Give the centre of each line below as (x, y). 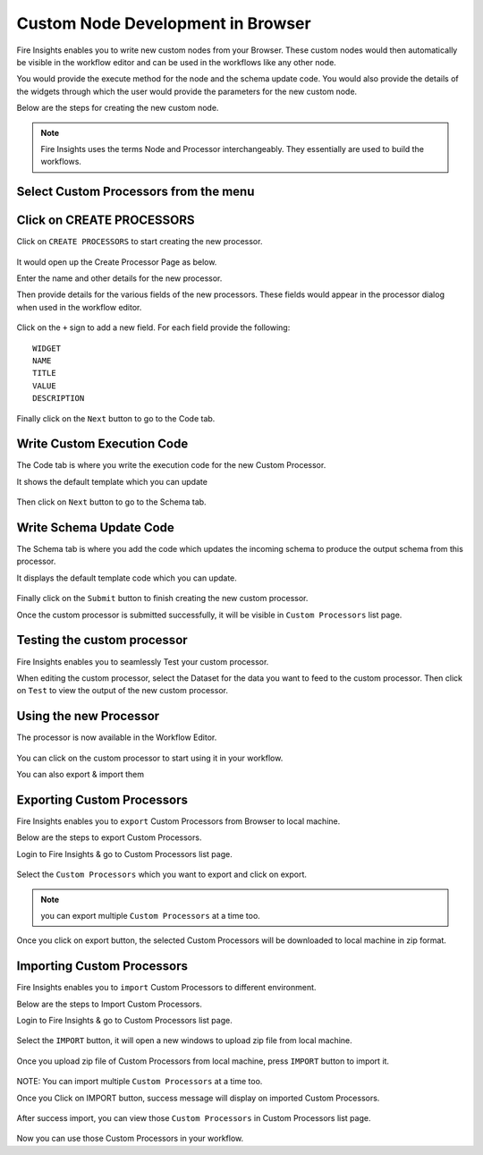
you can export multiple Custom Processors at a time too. (151, 915)
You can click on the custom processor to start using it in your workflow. (150, 758)
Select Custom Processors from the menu (136, 192)
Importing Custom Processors (102, 966)
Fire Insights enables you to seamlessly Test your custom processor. (143, 661)
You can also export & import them (80, 775)
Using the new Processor (88, 716)
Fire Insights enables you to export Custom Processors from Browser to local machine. (178, 821)
